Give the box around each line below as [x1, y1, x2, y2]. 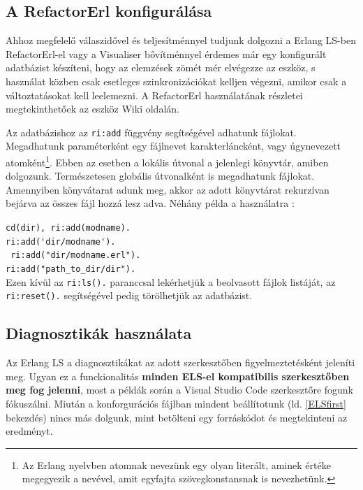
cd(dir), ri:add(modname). [6, 223, 131, 233]
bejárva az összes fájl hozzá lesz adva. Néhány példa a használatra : [6, 196, 295, 210]
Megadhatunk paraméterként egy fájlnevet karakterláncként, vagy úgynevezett [6, 138, 341, 153]
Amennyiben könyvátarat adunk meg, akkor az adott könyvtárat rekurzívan [6, 182, 329, 196]
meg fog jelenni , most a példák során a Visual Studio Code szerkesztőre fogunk [6, 382, 354, 397]
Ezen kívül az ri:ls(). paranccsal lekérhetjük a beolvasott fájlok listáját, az [6, 274, 336, 289]
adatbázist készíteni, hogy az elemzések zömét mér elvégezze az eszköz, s [6, 60, 316, 75]
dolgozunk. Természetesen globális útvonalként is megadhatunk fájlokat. [6, 168, 315, 183]
